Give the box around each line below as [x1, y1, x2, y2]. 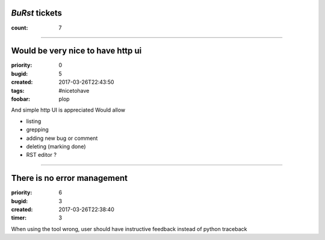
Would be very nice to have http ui [11, 46, 142, 56]
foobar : [11, 95, 30, 103]
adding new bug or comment [26, 134, 98, 142]
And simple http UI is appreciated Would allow [11, 106, 126, 114]
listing [26, 118, 42, 125]
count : [11, 24, 28, 31]
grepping [26, 126, 49, 133]
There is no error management [11, 173, 128, 183]
